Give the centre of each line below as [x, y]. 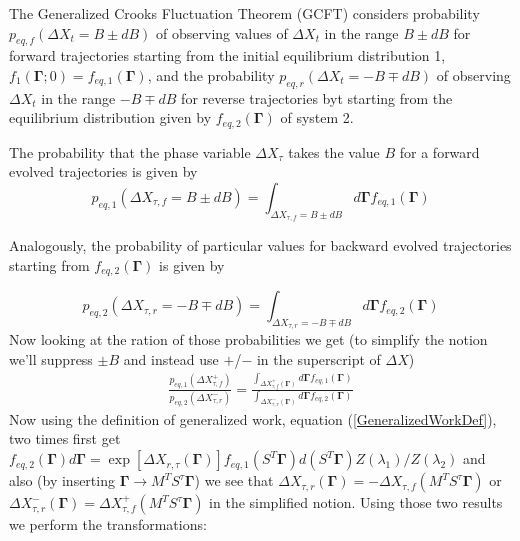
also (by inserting [62, 480]
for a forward [439, 151]
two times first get [65, 438]
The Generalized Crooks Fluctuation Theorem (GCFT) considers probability [244, 13]
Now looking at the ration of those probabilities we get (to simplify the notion [248, 339]
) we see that [234, 480]
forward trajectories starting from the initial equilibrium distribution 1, [227, 55]
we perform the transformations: [108, 524]
